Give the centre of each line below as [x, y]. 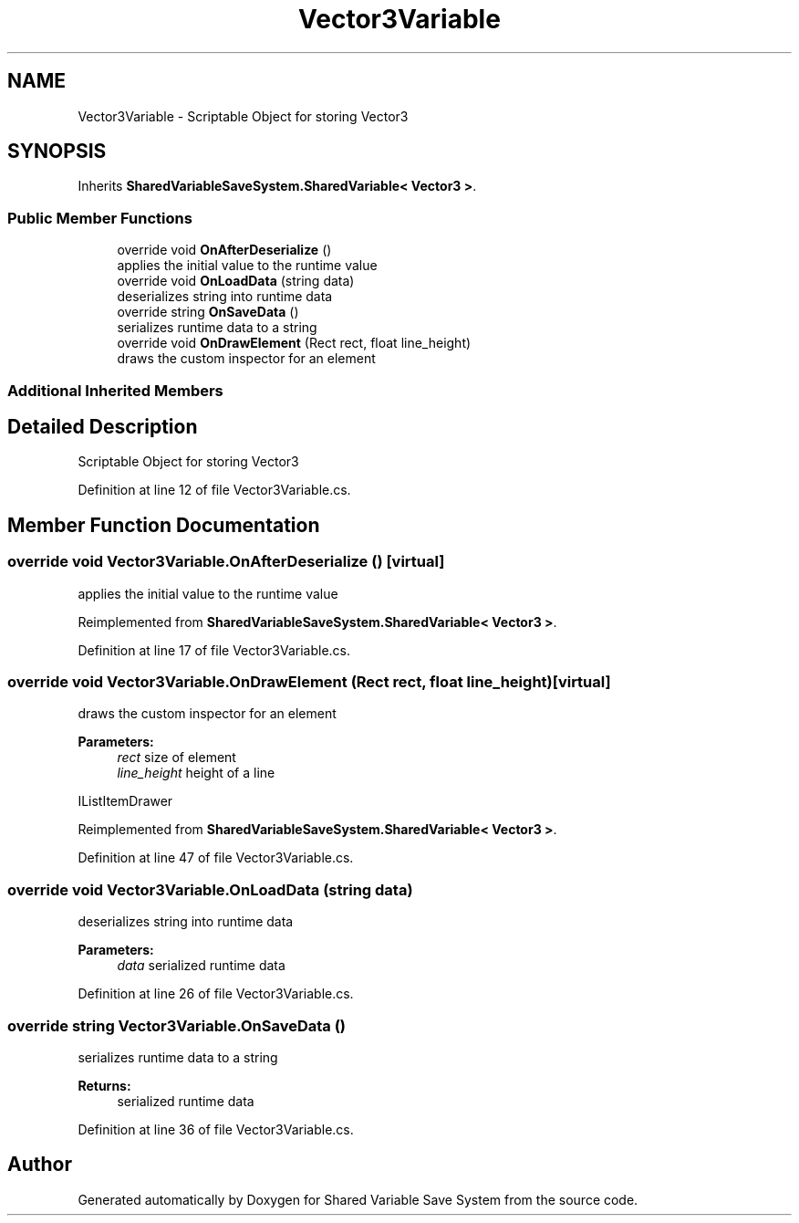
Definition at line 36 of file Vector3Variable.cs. [216, 1129]
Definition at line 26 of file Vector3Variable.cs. [216, 994]
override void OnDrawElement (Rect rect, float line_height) [294, 343]
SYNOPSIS [57, 152]
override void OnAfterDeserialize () [224, 250]
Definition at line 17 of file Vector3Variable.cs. [214, 650]
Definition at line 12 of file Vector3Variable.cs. [214, 490]
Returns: [104, 1085]
